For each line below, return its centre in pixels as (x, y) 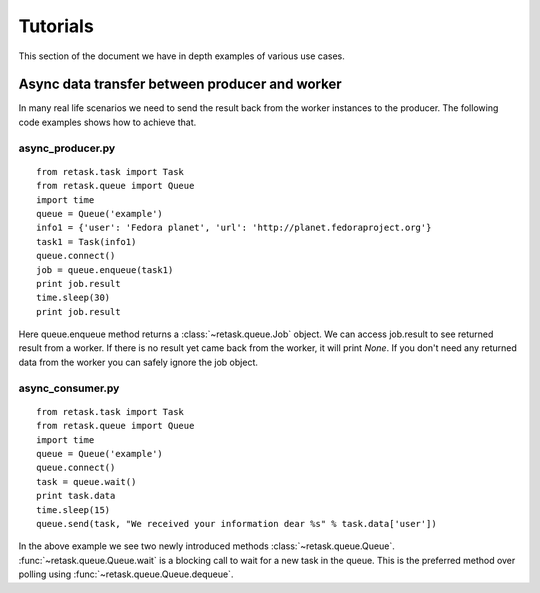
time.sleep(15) (73, 509)
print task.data (76, 496)
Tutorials (56, 26)
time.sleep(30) (73, 298)
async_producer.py (67, 148)
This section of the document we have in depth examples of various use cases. (181, 56)
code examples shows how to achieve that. (107, 122)
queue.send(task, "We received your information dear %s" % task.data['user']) (236, 523)
